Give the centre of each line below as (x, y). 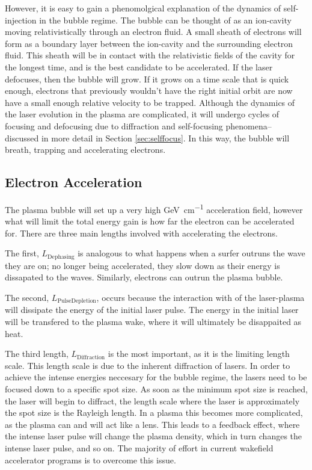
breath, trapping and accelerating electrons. (85, 150)
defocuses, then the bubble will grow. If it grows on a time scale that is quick (147, 79)
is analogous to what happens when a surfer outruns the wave (191, 253)
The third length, (37, 354)
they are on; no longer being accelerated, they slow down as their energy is (142, 265)
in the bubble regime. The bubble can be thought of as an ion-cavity (165, 20)
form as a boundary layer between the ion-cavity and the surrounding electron (149, 43)
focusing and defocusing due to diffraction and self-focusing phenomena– (138, 125)
